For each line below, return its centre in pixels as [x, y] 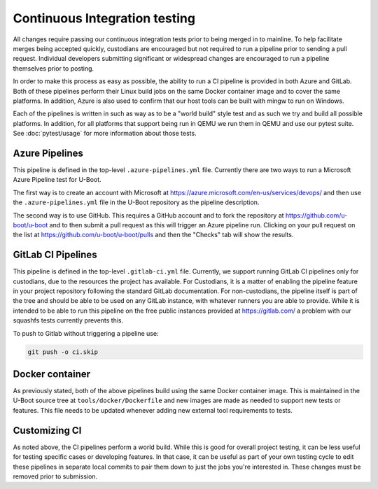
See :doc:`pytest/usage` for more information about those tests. [105, 134]
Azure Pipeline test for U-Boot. [57, 180]
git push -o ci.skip [63, 352]
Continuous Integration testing [104, 18]
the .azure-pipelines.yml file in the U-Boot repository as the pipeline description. [136, 202]
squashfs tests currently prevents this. [68, 320]
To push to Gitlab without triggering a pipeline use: [86, 333]
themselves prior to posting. [54, 68]
